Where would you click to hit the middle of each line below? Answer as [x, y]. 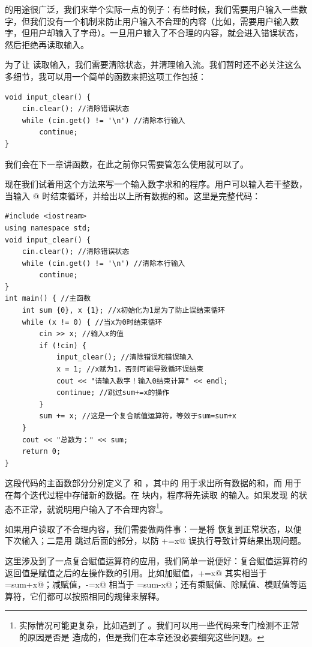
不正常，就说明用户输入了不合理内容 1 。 [90, 508]
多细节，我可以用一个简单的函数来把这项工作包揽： [106, 76]
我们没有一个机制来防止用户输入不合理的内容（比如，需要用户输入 [160, 21]
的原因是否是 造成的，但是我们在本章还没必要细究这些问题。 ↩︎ [142, 636]
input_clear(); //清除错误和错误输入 [125, 357]
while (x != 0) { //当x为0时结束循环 [92, 322]
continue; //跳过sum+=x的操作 [113, 393]
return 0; [41, 452]
